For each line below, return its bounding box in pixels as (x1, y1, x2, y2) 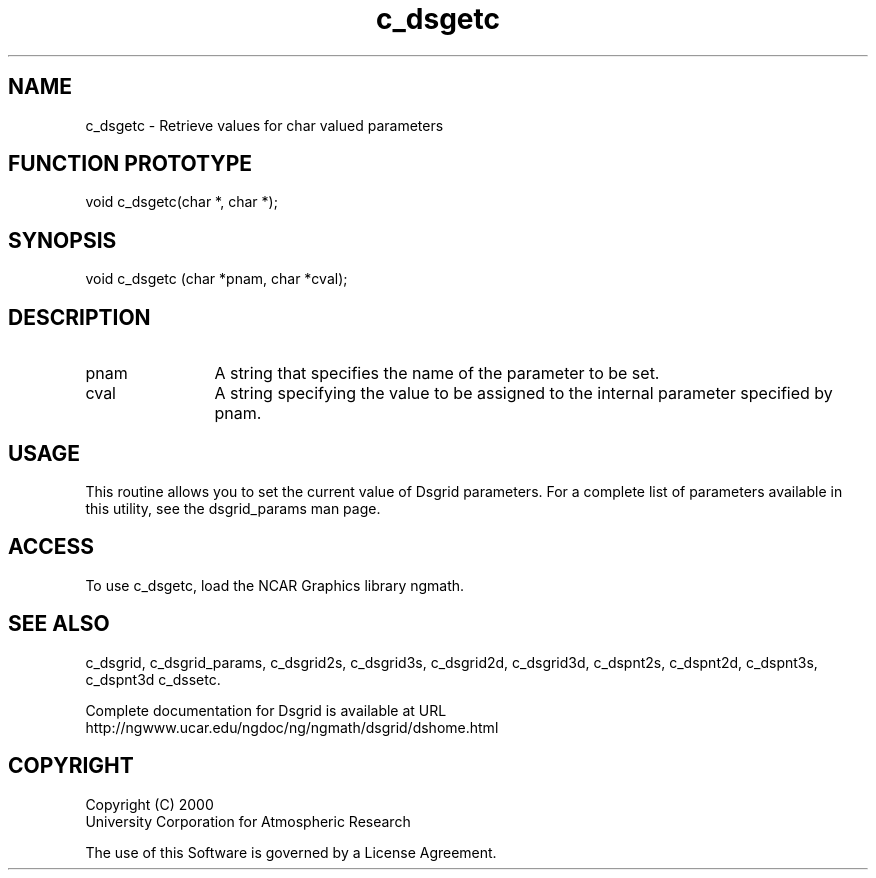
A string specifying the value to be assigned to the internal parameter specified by (214, 383, 833, 404)
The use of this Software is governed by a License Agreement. (85, 843, 497, 861)
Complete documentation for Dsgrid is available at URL (85, 701, 447, 719)
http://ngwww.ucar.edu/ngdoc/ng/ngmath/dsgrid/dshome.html (85, 718, 499, 736)
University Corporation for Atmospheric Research (85, 812, 411, 830)
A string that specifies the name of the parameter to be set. (214, 363, 660, 384)
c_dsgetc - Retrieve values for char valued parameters (85, 116, 444, 134)
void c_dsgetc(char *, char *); (85, 193, 278, 211)
